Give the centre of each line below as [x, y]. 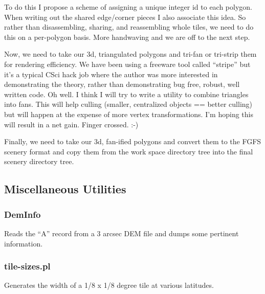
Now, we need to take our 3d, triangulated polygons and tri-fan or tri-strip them [130, 54]
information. [24, 243]
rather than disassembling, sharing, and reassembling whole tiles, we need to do [129, 27]
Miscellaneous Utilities [65, 189]
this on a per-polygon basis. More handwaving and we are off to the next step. [127, 37]
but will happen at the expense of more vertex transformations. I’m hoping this [129, 114]
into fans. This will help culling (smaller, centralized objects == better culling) [128, 104]
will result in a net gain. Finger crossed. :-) [71, 124]
